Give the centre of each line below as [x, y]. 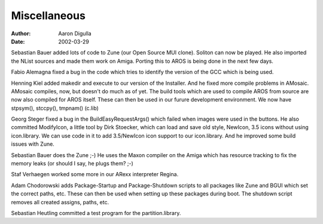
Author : [21, 33]
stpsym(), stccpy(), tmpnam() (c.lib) [55, 108]
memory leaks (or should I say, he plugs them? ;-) [72, 164]
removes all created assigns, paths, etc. [60, 202]
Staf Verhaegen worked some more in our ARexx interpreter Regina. [95, 174]
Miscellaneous [48, 16]
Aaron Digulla [75, 33]
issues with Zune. [33, 144]
